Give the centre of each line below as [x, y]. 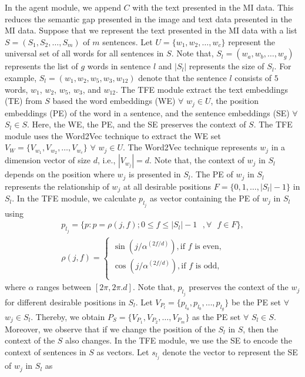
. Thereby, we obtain [68, 316]
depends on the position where [60, 174]
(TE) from [24, 101]
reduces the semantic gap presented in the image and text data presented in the [148, 18]
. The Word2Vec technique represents [190, 147]
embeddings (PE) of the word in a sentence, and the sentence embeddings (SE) [147, 112]
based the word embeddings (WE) [114, 101]
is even [207, 246]
